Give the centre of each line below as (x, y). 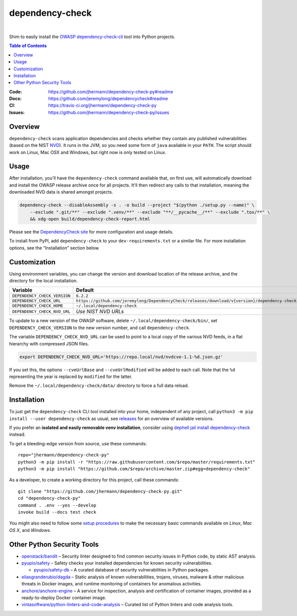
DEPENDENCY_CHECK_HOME (38, 306)
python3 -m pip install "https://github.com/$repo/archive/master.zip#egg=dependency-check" (134, 469)
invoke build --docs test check (57, 512)
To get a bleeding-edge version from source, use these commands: (78, 443)
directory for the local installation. (43, 281)
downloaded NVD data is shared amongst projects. (61, 192)
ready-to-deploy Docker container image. (64, 597)
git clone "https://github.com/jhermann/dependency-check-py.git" (100, 491)
